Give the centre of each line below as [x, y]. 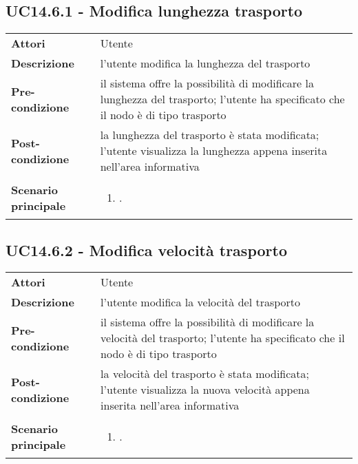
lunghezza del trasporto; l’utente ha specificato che [222, 99]
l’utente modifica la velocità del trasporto [201, 302]
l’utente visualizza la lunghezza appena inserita [214, 151]
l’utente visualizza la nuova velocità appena [205, 390]
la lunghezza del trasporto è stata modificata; [210, 135]
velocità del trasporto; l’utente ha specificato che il [223, 338]
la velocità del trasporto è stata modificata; [205, 374]
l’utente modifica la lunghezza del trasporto [205, 63]
